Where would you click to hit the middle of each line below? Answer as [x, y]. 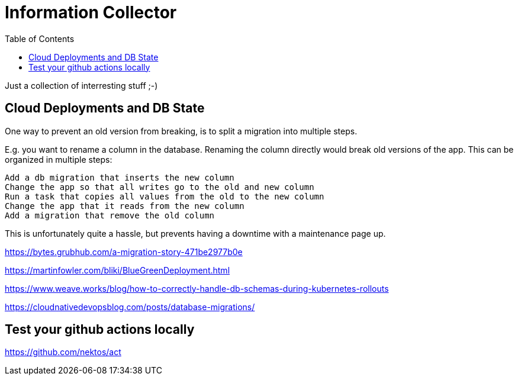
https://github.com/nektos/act [63, 352]
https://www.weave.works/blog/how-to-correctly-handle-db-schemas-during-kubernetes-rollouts [197, 288]
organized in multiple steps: [59, 159]
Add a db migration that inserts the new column [120, 177]
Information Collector [91, 12]
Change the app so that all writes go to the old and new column [160, 187]
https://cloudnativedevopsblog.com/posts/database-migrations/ [130, 307]
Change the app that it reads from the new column [125, 206]
